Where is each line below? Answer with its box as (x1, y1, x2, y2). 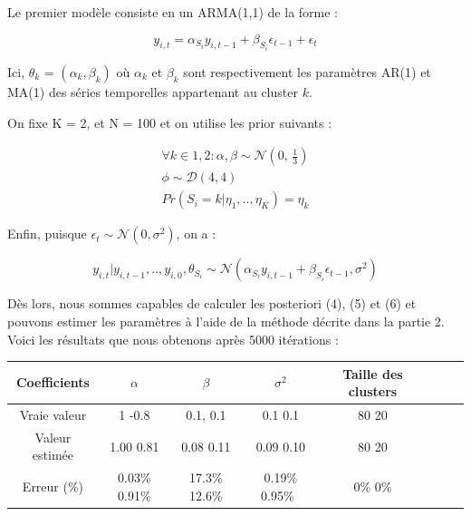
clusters (348, 382, 398, 401)
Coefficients (15, 373, 90, 392)
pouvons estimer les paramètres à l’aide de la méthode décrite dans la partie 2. (7, 311, 445, 330)
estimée (32, 445, 74, 464)
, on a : (176, 224, 216, 243)
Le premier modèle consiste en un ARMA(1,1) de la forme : (7, 3, 339, 21)
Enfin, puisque (7, 224, 87, 243)
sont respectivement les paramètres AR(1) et (183, 63, 431, 82)
